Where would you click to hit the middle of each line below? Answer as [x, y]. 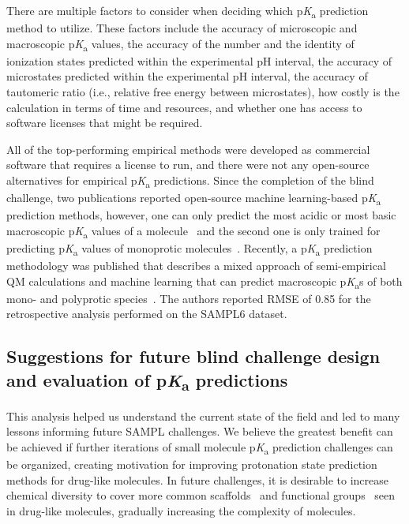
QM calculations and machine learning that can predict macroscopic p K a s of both [204, 282]
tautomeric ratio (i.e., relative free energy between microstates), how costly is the [203, 92]
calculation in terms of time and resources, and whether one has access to [184, 107]
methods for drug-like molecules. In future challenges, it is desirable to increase [198, 479]
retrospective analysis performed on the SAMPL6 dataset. [147, 314]
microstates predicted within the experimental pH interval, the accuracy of [187, 76]
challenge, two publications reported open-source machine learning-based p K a [194, 198]
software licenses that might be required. [105, 123]
